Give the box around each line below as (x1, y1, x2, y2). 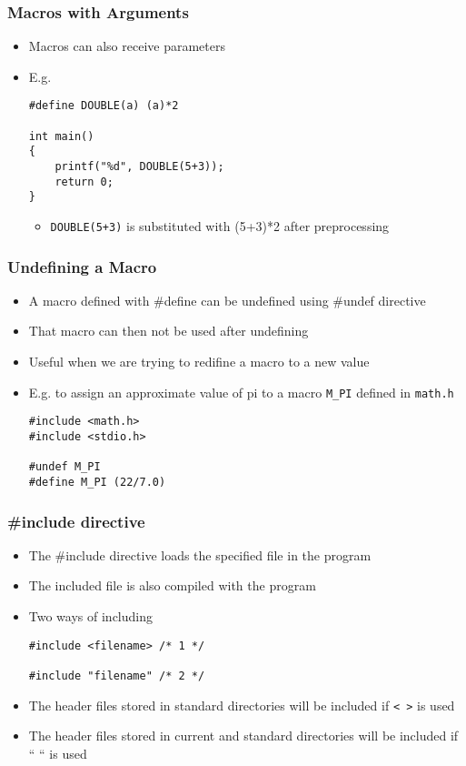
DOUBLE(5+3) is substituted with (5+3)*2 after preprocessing (50, 217, 390, 235)
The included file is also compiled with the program (28, 576, 316, 595)
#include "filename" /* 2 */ (28, 669, 205, 682)
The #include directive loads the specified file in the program (28, 545, 372, 564)
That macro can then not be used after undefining (28, 321, 309, 340)
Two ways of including (28, 607, 153, 625)
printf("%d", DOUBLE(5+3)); (55, 160, 224, 174)
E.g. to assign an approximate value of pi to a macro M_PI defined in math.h (28, 382, 454, 401)
